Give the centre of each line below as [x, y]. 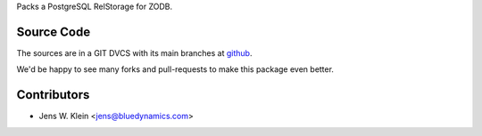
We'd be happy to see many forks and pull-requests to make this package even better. [175, 69]
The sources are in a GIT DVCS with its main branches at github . [134, 52]
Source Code [54, 32]
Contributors [53, 95]
